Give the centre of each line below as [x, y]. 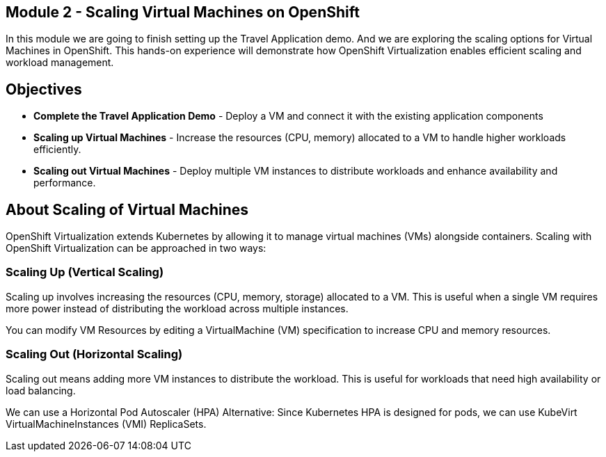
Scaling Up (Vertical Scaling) [85, 272]
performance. [65, 183]
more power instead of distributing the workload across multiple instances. [177, 308]
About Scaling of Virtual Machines [127, 209]
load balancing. [41, 390]
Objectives [44, 89]
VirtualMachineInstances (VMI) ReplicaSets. [106, 424]
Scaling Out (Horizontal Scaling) [94, 354]
